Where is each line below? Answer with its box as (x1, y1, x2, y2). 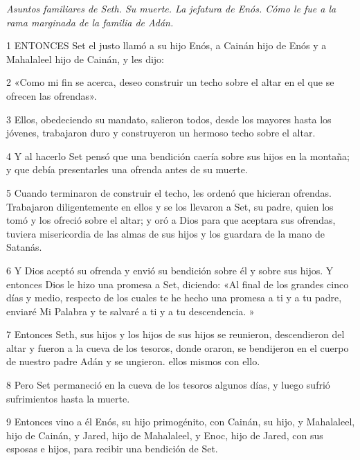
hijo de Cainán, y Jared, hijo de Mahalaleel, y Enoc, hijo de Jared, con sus (6, 427, 323, 442)
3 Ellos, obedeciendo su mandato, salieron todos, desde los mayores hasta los (6, 112, 332, 126)
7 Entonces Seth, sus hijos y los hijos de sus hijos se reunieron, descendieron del (6, 327, 345, 342)
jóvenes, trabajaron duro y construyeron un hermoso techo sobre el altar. (6, 125, 316, 140)
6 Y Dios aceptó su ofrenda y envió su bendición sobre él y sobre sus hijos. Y (6, 263, 334, 277)
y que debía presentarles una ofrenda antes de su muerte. (6, 162, 248, 177)
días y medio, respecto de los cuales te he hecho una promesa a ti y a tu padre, (6, 290, 342, 305)
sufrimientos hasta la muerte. (6, 391, 130, 405)
